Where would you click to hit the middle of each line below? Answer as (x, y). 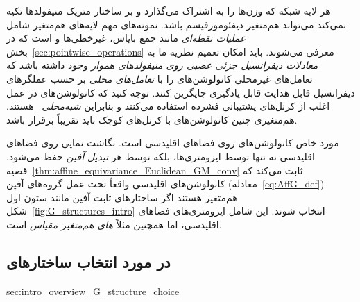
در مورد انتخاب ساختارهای (88, 261)
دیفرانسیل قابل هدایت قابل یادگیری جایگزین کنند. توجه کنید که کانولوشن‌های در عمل (181, 92)
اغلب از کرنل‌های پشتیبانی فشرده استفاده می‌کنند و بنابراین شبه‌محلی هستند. (168, 106)
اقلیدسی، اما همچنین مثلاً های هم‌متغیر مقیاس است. (114, 224)
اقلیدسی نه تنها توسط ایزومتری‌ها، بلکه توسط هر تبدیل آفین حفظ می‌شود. (161, 156)
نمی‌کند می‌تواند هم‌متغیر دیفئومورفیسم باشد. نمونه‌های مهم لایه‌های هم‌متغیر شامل (177, 24)
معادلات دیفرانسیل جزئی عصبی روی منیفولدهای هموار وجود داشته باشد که (162, 65)
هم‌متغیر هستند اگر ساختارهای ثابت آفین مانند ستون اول (122, 197)
